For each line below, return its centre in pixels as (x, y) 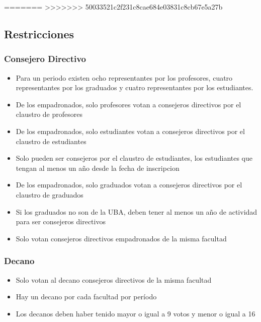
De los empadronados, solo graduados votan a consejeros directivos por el (129, 185)
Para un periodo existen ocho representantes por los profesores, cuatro (124, 77)
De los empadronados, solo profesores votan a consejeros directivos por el (128, 104)
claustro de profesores (49, 114)
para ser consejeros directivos (61, 221)
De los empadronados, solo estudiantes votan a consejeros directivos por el (130, 131)
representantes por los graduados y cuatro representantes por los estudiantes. (135, 87)
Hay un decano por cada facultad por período (86, 297)
